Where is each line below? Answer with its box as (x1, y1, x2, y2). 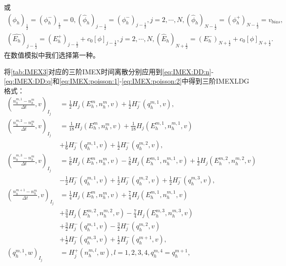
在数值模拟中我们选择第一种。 (4, 50, 100, 60)
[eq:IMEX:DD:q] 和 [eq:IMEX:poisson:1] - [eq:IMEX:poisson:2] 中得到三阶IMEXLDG (4, 76, 249, 86)
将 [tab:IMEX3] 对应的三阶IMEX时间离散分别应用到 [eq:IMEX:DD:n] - (4, 66, 214, 76)
